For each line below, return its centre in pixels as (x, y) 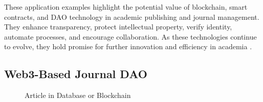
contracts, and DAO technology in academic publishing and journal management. (132, 16)
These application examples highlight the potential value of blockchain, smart (126, 7)
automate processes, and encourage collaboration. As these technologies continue (130, 36)
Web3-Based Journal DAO (76, 74)
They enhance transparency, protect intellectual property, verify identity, (118, 27)
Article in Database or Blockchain (78, 95)
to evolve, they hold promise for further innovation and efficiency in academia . (128, 46)
